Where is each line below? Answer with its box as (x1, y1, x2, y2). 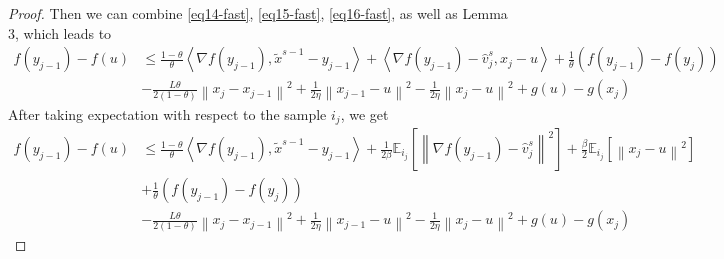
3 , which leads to (8, 22, 112, 43)
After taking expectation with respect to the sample (8, 103, 327, 124)
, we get (340, 103, 389, 124)
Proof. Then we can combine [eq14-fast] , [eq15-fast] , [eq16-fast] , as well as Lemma (8, 3, 508, 23)
